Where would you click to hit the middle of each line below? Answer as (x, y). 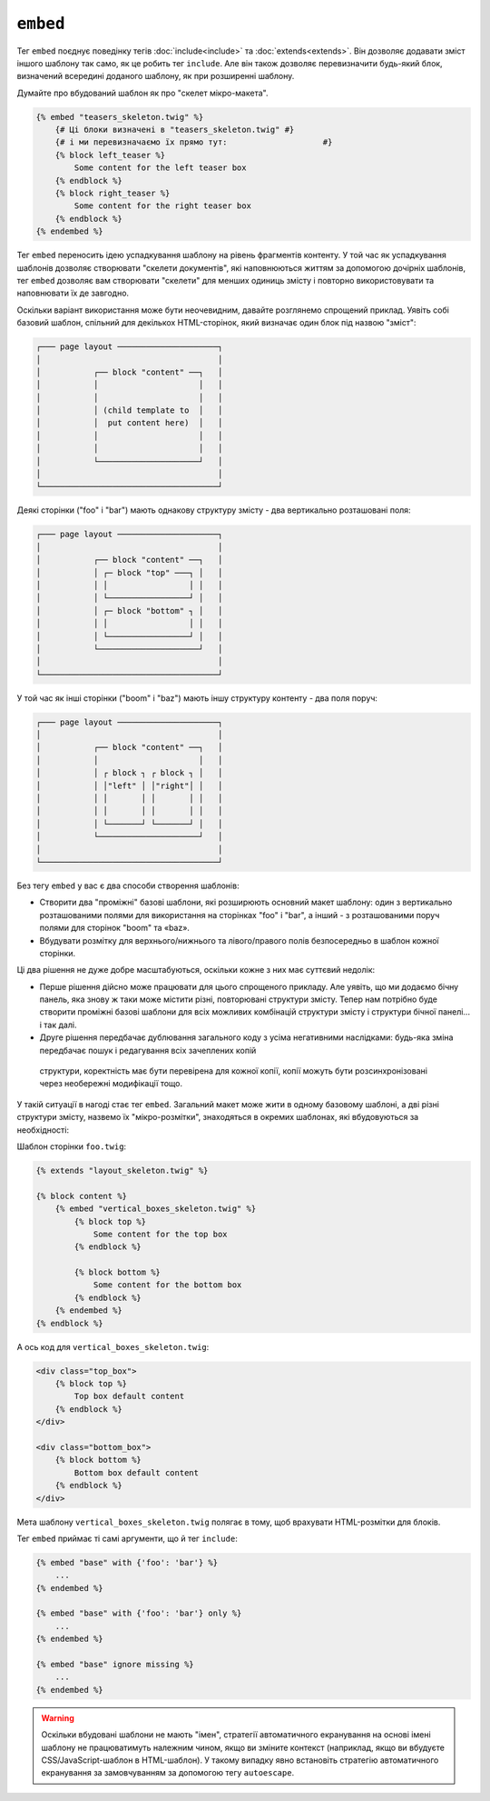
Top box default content (129, 1396)
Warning (58, 1717)
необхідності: (43, 1130)
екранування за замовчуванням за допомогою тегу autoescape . (168, 1773)
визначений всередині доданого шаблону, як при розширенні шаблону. (156, 76)
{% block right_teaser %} (113, 194)
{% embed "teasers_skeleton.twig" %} (120, 117)
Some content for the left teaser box (160, 168)
